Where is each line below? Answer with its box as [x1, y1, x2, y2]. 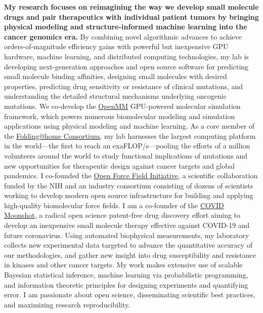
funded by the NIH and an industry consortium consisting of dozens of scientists [4, 180, 253, 190]
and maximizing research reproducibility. [4, 299, 130, 309]
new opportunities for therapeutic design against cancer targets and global [4, 160, 235, 171]
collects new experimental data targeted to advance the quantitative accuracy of [4, 240, 252, 250]
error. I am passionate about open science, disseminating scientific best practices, [4, 289, 255, 300]
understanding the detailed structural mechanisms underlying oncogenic [4, 91, 227, 101]
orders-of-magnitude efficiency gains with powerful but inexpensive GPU [4, 41, 229, 52]
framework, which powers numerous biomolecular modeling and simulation [4, 110, 235, 121]
